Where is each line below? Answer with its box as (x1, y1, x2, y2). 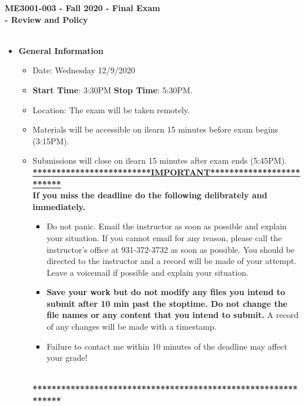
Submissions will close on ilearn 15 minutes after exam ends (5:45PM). (32, 154, 287, 167)
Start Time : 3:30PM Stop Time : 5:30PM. (32, 83, 193, 96)
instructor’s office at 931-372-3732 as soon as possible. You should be (46, 243, 295, 255)
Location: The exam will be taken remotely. (32, 103, 190, 116)
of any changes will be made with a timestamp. (46, 320, 217, 333)
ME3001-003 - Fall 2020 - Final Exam (5, 2, 160, 13)
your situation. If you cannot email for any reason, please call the (46, 231, 282, 243)
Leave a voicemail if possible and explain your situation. (46, 266, 249, 278)
